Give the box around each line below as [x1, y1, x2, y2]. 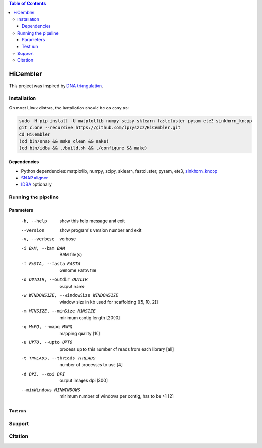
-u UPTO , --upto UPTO [21, 340, 73, 345]
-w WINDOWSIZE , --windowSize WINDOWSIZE [21, 292, 119, 298]
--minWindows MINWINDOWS [21, 387, 80, 393]
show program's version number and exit [59, 227, 142, 233]
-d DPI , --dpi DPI [21, 371, 65, 376]
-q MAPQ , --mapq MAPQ [21, 324, 73, 329]
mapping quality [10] [59, 330, 100, 336]
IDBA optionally [21, 181, 52, 187]
